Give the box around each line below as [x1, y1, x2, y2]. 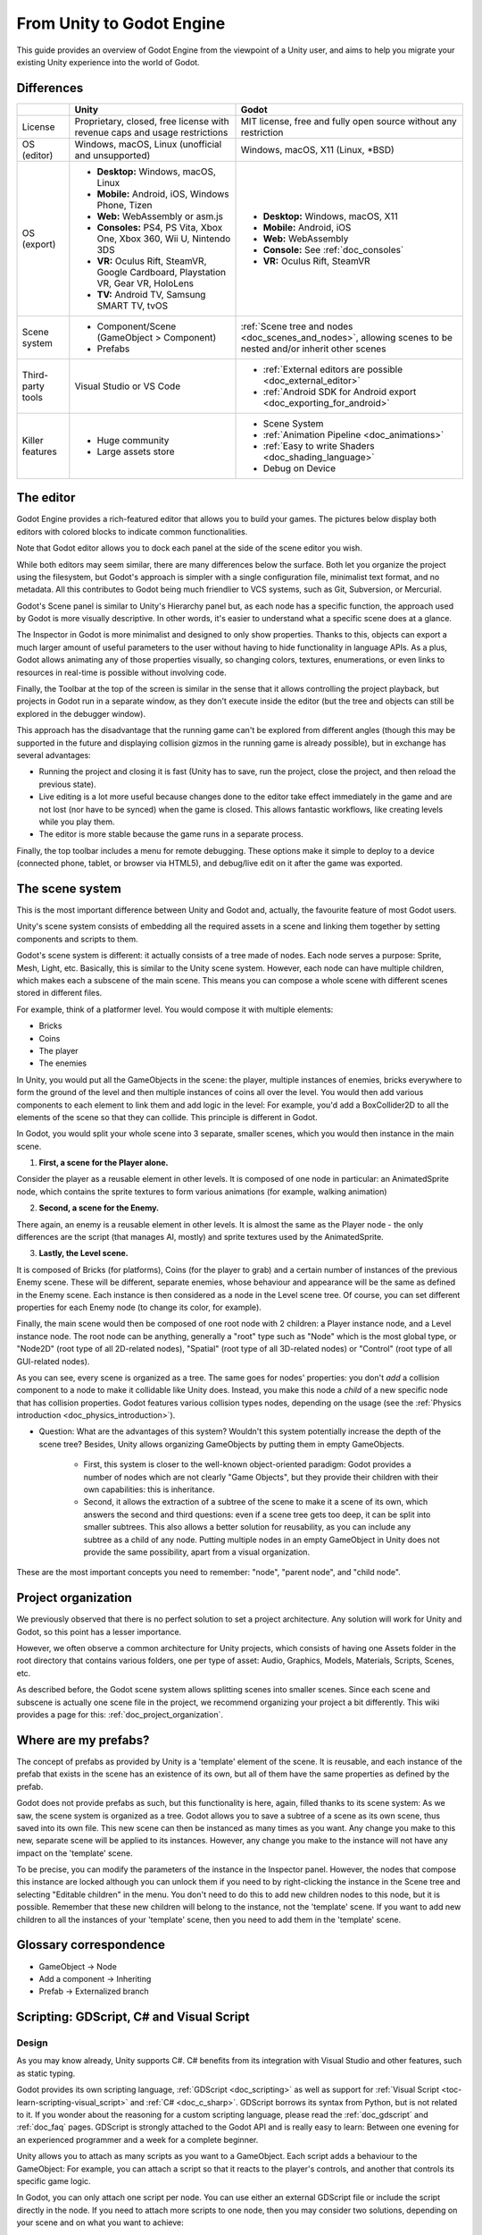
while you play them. [38, 816, 115, 827]
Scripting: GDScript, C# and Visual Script [16, 2010, 250, 2025]
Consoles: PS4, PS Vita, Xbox [96, 221, 223, 233]
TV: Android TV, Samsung [96, 288, 206, 300]
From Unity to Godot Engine [16, 13, 226, 33]
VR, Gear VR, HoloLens [96, 277, 195, 290]
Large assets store [96, 445, 175, 458]
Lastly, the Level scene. [38, 1248, 129, 1259]
